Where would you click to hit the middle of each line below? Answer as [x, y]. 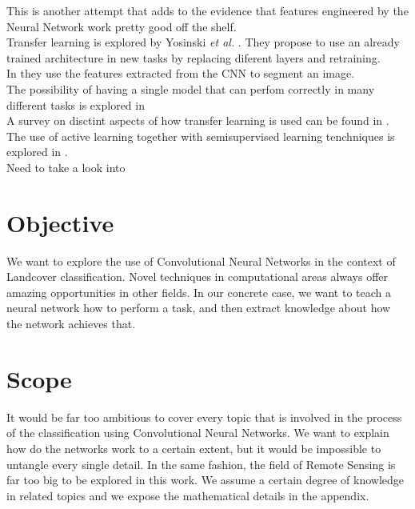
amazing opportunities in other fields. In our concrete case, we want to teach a [199, 292]
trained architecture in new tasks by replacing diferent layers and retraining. [194, 57]
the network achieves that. [71, 324]
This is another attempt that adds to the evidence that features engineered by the [207, 10]
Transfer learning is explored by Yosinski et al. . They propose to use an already [203, 42]
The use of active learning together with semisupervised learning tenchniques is [201, 136]
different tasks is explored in [76, 104]
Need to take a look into [66, 167]
